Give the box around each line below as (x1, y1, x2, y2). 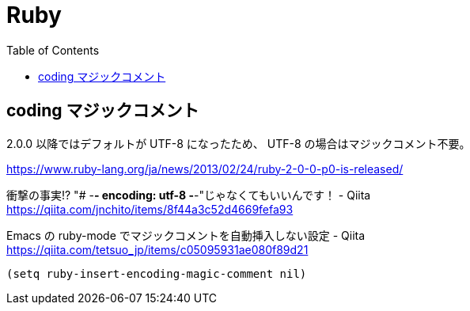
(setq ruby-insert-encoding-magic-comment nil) (6, 267, 307, 280)
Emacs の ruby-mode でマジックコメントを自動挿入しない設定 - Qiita (6, 228, 366, 242)
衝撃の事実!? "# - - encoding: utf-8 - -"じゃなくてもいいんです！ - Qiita (6, 188, 371, 202)
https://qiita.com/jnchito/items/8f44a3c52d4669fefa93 (6, 202, 294, 216)
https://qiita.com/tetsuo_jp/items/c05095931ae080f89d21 (6, 242, 309, 256)
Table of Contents (6, 43, 100, 57)
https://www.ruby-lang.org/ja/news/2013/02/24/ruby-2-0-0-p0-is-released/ (6, 161, 404, 176)
